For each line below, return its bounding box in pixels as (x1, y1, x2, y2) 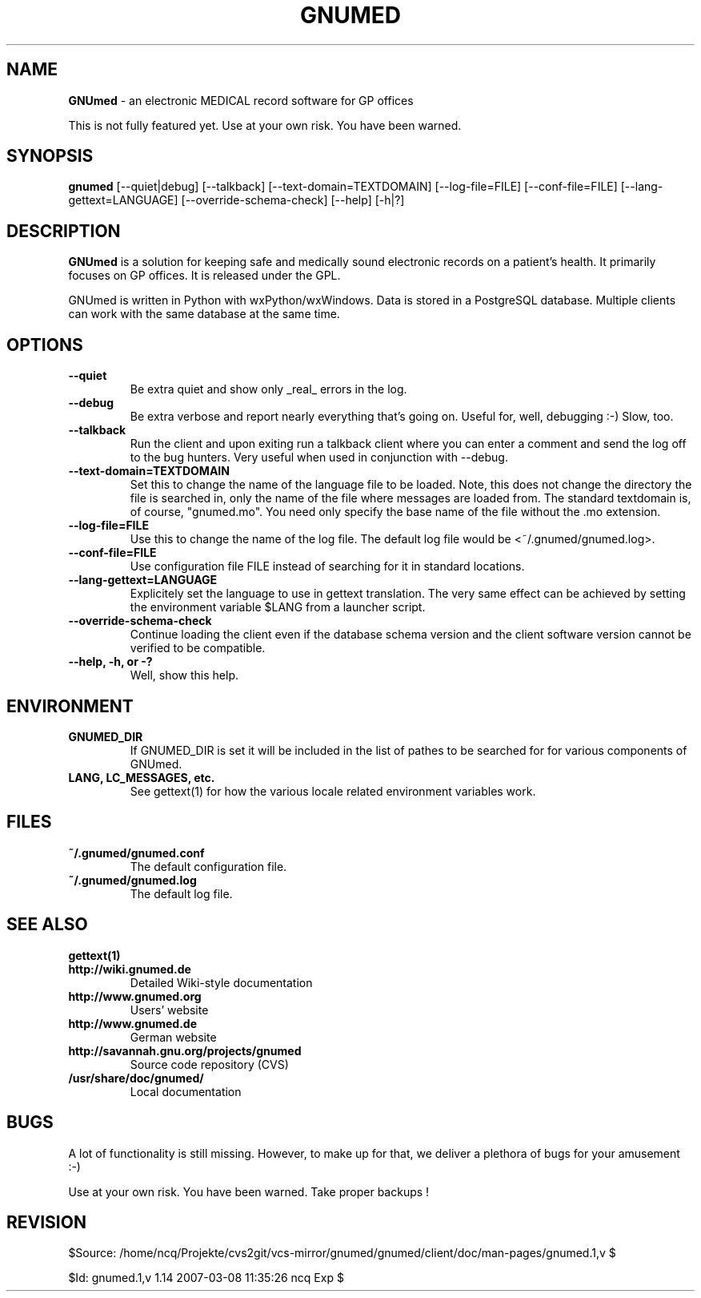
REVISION (6, 1211, 86, 1232)
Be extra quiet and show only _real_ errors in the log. (130, 382, 407, 397)
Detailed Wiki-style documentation (130, 975, 313, 990)
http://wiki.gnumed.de (68, 961, 191, 976)
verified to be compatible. (130, 641, 266, 655)
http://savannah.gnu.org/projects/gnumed (68, 1043, 302, 1058)
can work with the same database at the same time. (68, 307, 340, 321)
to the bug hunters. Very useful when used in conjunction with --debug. (130, 450, 508, 465)
